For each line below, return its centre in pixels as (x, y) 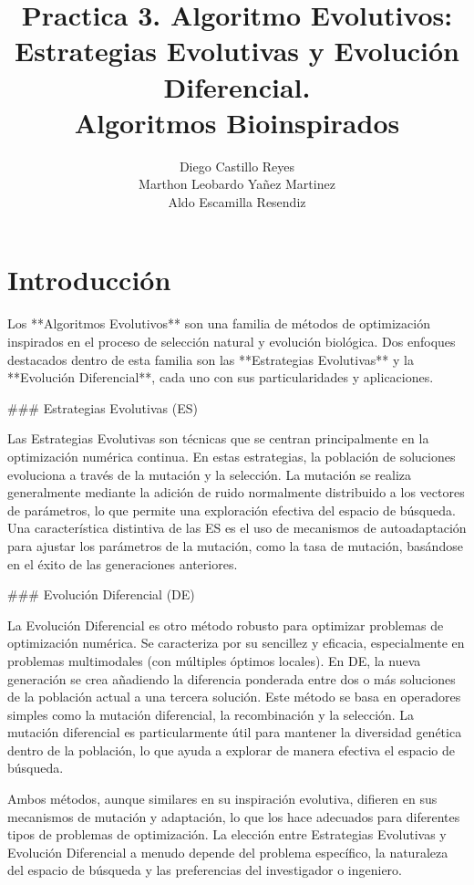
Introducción (89, 280)
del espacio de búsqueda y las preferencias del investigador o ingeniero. (205, 870)
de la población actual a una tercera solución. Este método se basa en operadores (234, 697)
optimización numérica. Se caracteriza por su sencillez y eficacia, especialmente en (236, 643)
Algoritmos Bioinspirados (237, 122)
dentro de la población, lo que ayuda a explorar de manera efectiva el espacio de (231, 750)
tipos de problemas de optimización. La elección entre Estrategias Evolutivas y (227, 834)
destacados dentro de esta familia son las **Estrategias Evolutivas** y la (211, 359)
